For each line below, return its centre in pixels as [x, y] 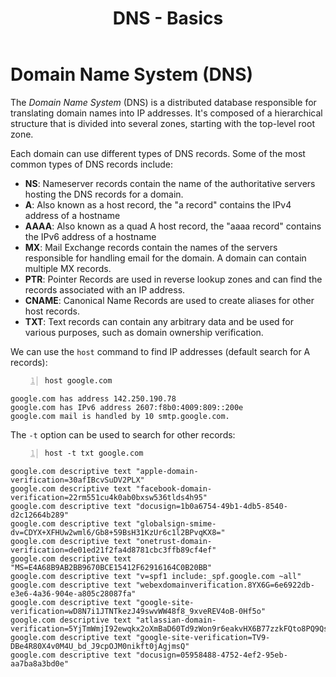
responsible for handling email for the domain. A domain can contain [165, 258]
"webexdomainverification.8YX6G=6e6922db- [225, 585]
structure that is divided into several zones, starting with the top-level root [162, 123]
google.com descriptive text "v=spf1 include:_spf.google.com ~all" [156, 576]
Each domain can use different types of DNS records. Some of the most [158, 153]
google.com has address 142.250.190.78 [93, 398]
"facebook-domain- [174, 488]
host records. [52, 311]
